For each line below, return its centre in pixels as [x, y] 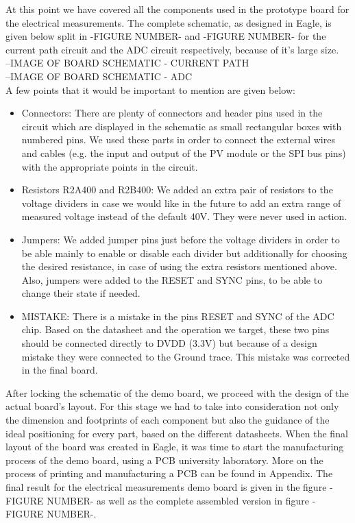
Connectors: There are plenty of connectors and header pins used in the [172, 113]
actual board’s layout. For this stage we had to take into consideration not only [172, 406]
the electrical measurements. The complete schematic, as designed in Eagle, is [169, 22]
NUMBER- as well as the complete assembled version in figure [178, 500]
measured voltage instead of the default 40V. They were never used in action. [184, 216]
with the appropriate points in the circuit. [110, 166]
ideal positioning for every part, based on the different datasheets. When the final [177, 433]
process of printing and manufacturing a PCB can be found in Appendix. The [169, 473]
